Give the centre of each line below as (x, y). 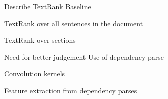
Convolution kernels (35, 74)
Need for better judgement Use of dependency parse (84, 57)
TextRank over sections (40, 40)
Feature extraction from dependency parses (71, 90)
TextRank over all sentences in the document (74, 23)
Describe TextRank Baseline (48, 6)
